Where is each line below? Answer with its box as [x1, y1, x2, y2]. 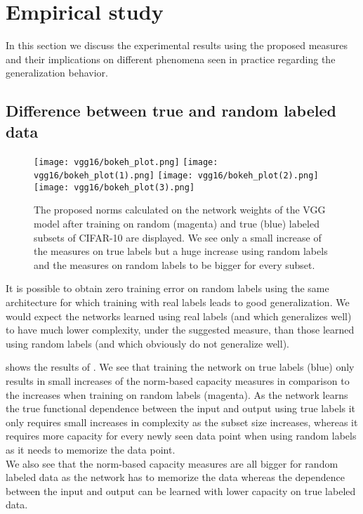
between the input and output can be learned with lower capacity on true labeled [6, 483, 356, 498]
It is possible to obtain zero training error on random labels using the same [6, 281, 329, 296]
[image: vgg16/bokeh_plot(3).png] [34, 182, 195, 192]
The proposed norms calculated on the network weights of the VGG [34, 202, 326, 217]
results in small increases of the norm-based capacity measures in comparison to [6, 374, 350, 388]
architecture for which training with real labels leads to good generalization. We [6, 295, 350, 310]
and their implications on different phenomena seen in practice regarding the [6, 51, 336, 66]
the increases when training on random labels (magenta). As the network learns [6, 387, 348, 402]
